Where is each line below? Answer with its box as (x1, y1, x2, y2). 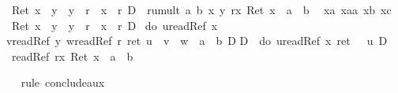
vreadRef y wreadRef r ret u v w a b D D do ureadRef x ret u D (6, 32, 388, 49)
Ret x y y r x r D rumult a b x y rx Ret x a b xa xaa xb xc (11, 2, 392, 17)
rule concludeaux (21, 74, 105, 91)
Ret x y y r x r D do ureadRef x (11, 17, 218, 33)
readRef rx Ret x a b (11, 47, 133, 64)
